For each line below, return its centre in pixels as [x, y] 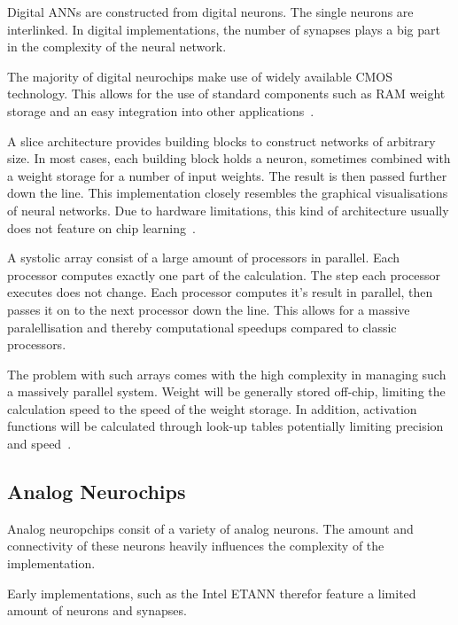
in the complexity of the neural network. [117, 47]
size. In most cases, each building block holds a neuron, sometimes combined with [229, 158]
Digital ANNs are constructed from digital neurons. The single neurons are [210, 12]
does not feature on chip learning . [101, 227]
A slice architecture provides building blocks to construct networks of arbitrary [221, 141]
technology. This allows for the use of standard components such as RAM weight [226, 94]
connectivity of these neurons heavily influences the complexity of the [196, 546]
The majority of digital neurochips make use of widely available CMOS [200, 76]
